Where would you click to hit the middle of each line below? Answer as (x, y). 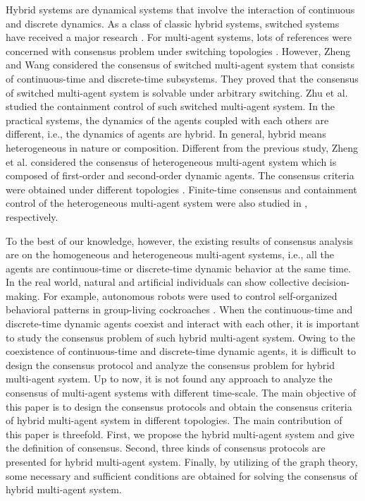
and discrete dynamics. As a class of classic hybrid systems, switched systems (173, 23)
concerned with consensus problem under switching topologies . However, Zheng (178, 50)
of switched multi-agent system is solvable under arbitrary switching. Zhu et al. (177, 92)
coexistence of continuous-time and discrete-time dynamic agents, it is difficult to (181, 351)
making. (23, 295)
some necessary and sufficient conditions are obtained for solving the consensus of (181, 475)
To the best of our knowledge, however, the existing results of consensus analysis (180, 240)
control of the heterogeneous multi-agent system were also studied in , (157, 203)
